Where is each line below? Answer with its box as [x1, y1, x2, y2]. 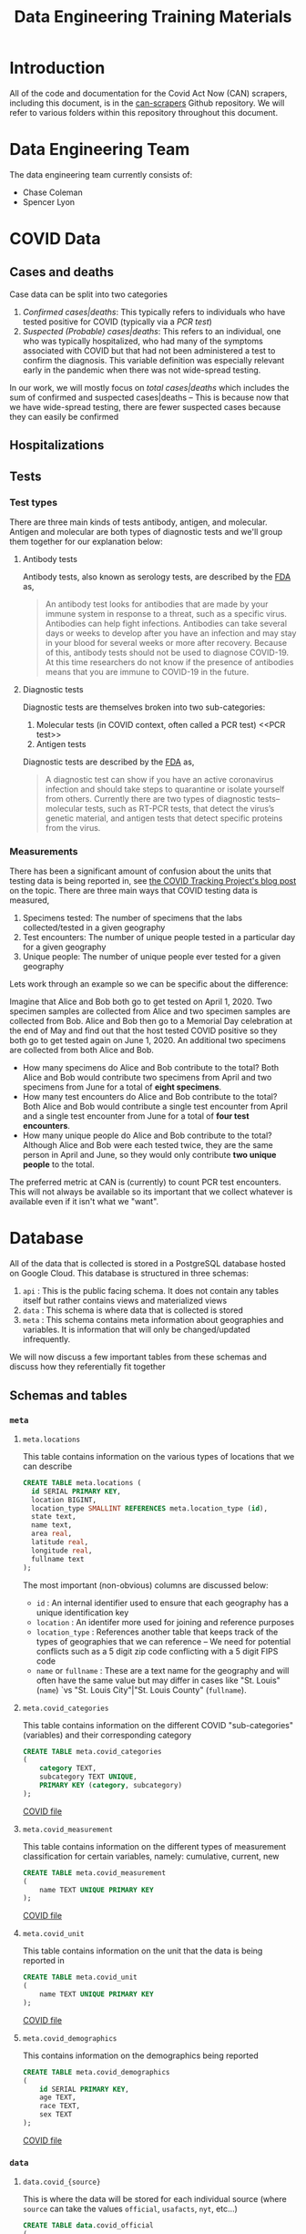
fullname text [31, 1554, 85, 1563]
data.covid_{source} [22, 2178, 101, 2188]
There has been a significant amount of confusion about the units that [9, 866, 271, 876]
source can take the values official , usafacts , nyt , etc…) [22, 2203, 239, 2215]
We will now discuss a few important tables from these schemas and [9, 1351, 267, 1363]
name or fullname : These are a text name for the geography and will [36, 1665, 290, 1675]
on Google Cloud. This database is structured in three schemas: [9, 1268, 249, 1279]
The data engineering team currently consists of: [9, 169, 193, 179]
